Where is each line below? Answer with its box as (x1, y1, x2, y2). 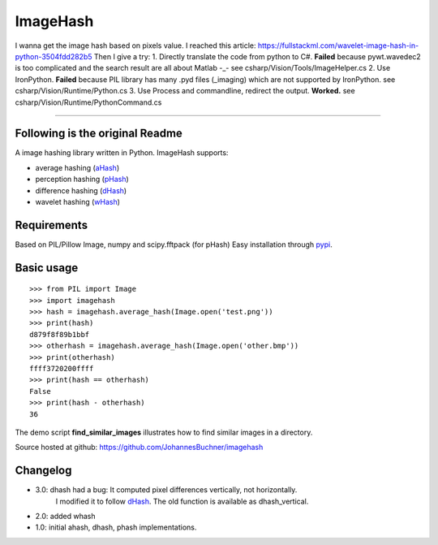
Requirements (15, 218, 88, 231)
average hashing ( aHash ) (35, 162, 120, 172)
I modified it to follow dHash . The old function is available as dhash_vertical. (55, 496, 309, 506)
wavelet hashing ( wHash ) (35, 197, 121, 206)
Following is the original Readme (15, 127, 182, 141)
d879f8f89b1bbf (29, 330, 90, 339)
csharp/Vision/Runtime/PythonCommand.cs (15, 97, 162, 107)
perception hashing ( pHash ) (35, 175, 129, 184)
